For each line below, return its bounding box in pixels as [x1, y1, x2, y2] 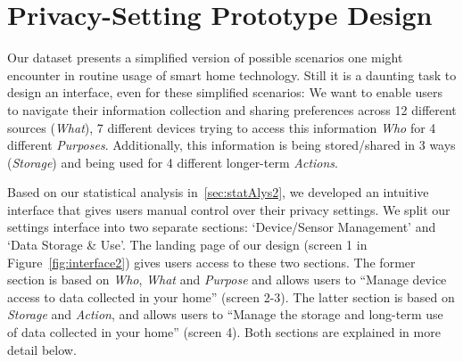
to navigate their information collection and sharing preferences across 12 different [7, 100, 457, 119]
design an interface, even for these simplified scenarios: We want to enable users [7, 83, 442, 102]
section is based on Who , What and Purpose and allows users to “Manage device [7, 270, 447, 289]
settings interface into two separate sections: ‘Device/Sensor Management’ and [7, 218, 436, 236]
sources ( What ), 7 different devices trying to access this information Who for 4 [7, 118, 436, 136]
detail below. [7, 340, 77, 358]
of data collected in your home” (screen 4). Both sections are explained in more [7, 323, 441, 341]
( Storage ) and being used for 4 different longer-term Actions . [7, 152, 338, 171]
